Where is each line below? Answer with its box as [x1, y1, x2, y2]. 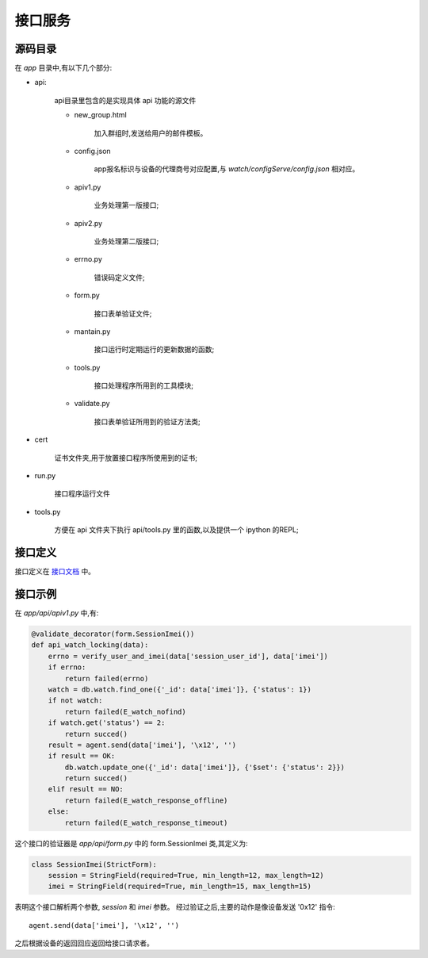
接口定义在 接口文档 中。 [14, 567, 95, 577]
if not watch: [48, 696, 103, 705]
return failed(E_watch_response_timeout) [64, 818, 228, 827]
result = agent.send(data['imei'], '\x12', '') [48, 740, 237, 749]
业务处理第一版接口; [94, 201, 159, 210]
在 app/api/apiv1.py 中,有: [14, 608, 99, 618]
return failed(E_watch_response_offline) [64, 795, 228, 805]
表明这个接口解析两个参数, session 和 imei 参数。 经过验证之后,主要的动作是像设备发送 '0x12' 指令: [14, 902, 336, 912]
